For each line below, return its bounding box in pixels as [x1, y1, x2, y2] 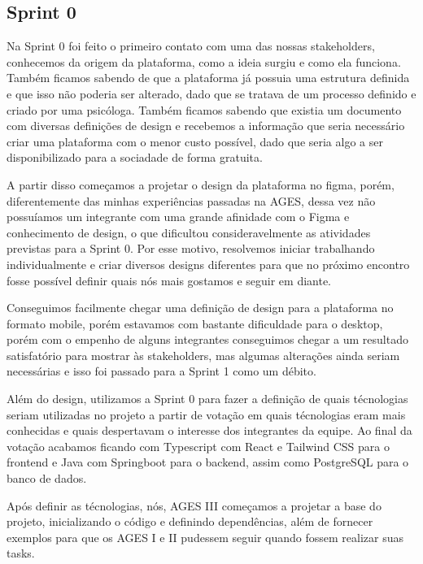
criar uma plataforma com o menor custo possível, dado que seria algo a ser [7, 132, 383, 150]
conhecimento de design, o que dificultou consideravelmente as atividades [7, 223, 371, 241]
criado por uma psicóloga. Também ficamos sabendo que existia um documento [7, 101, 402, 118]
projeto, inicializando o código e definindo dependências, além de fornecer [7, 513, 373, 530]
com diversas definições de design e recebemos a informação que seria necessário [7, 117, 405, 134]
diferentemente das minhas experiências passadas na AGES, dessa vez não [7, 192, 376, 209]
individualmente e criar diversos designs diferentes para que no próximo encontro [7, 255, 410, 272]
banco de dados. [7, 470, 87, 487]
